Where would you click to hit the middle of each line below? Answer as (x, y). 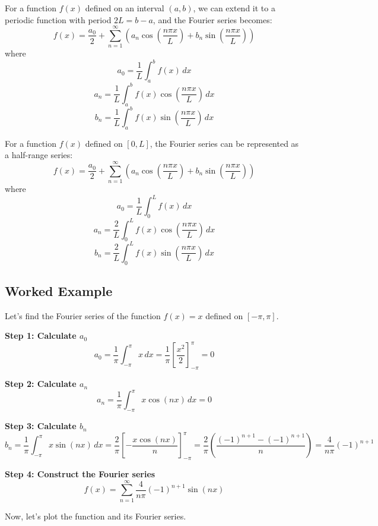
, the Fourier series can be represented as (224, 143)
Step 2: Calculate (41, 384)
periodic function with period (58, 19)
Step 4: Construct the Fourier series (80, 474)
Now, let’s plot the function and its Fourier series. (96, 516)
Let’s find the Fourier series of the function (83, 315)
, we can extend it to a (234, 8)
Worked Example (59, 290)
